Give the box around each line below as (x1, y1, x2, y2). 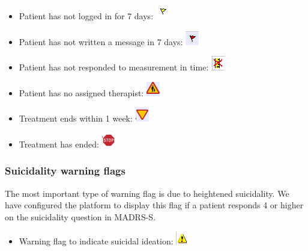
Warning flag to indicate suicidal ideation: (19, 234, 174, 247)
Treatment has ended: (19, 137, 99, 150)
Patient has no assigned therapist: (19, 86, 144, 99)
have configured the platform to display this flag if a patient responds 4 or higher (5, 199, 304, 211)
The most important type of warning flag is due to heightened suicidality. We (5, 187, 289, 199)
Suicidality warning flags (5, 163, 125, 178)
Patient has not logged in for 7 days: (19, 10, 154, 22)
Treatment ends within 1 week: (19, 112, 133, 125)
